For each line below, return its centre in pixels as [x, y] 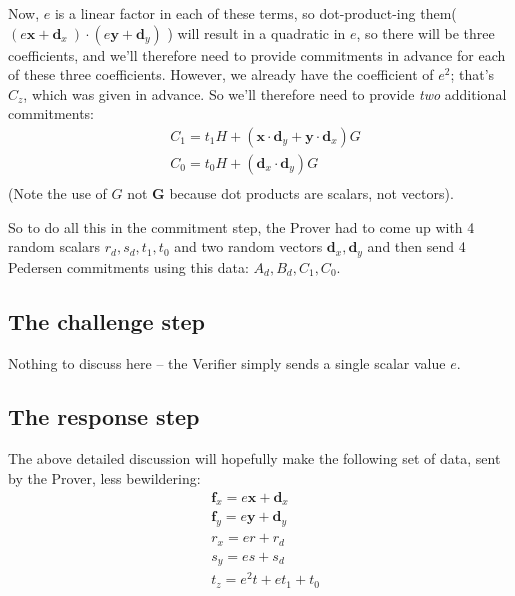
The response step [104, 416]
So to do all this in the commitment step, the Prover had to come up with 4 [241, 226]
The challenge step [107, 320]
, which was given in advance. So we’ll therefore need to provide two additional [265, 93]
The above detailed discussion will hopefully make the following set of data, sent [254, 458]
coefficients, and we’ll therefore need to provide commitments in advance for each [257, 54]
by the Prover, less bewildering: [104, 477]
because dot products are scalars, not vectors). [311, 193]
